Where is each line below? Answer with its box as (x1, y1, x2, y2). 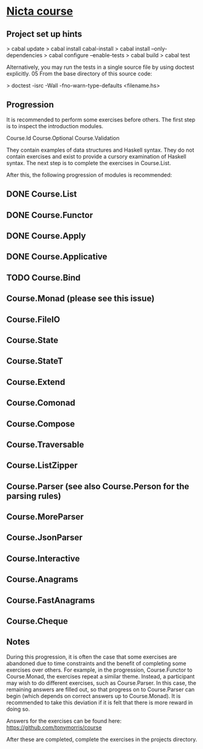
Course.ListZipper (6, 460, 78, 471)
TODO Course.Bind (6, 272, 81, 283)
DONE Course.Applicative (6, 252, 107, 262)
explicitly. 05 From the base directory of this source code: (6, 70, 152, 77)
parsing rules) (6, 491, 61, 501)
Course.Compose (6, 419, 75, 429)
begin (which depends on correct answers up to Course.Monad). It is (6, 692, 181, 699)
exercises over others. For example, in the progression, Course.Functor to (6, 666, 193, 673)
